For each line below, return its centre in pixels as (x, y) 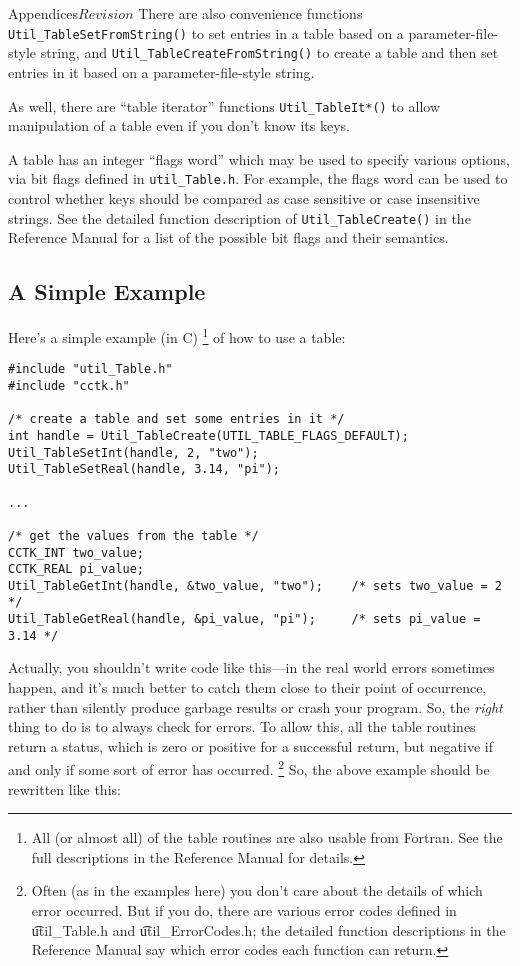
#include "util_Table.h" (90, 369)
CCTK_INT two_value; (76, 552)
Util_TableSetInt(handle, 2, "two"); (133, 452)
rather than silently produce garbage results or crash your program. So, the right (255, 706)
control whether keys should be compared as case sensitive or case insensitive (244, 198)
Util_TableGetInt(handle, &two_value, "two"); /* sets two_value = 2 (255, 585)
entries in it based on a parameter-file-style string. (161, 71)
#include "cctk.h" (69, 385)
